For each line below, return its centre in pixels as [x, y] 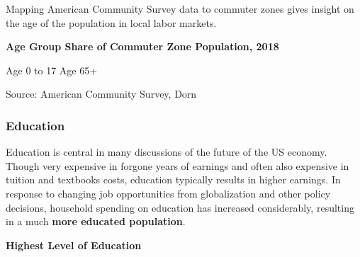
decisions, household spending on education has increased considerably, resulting [180, 207]
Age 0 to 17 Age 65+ [52, 70]
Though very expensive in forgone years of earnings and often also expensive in [178, 165]
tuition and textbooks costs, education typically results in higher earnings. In [173, 179]
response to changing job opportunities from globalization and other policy [168, 193]
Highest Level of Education [74, 245]
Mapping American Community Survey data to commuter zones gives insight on [180, 8]
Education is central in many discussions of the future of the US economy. [167, 152]
